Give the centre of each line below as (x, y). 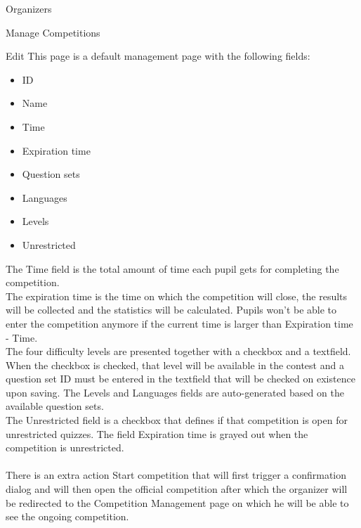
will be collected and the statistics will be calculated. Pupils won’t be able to (171, 310)
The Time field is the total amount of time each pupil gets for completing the (172, 268)
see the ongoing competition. (67, 516)
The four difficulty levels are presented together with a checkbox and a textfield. (178, 351)
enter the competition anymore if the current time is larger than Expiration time (179, 323)
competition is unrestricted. (65, 447)
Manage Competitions (53, 32)
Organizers (29, 8)
